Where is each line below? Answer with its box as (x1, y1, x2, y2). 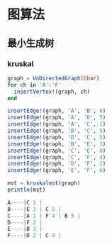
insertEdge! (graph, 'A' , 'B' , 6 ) (7, 107, 106, 114)
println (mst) (7, 186, 46, 193)
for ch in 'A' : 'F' (7, 81, 62, 89)
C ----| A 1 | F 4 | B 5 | (7, 212, 81, 219)
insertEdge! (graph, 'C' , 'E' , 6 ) (7, 147, 106, 154)
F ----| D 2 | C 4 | (7, 232, 62, 239)
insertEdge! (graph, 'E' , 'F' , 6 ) (7, 167, 106, 174)
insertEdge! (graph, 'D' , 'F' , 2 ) (7, 160, 106, 168)
